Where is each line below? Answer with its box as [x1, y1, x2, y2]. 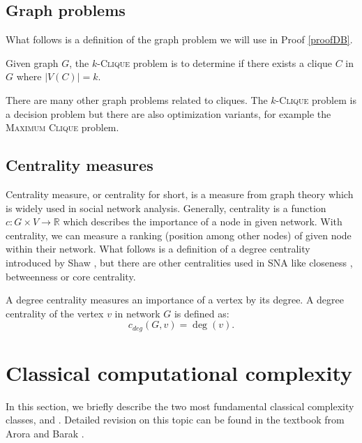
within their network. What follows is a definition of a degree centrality [6, 241, 310, 256]
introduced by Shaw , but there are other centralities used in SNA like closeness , [6, 255, 353, 269]
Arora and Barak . [6, 426, 84, 441]
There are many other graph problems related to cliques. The [6, 92, 268, 107]
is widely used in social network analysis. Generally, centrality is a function [6, 200, 326, 215]
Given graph [6, 55, 59, 70]
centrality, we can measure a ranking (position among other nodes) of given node [6, 227, 352, 242]
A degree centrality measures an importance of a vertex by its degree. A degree [6, 292, 344, 307]
